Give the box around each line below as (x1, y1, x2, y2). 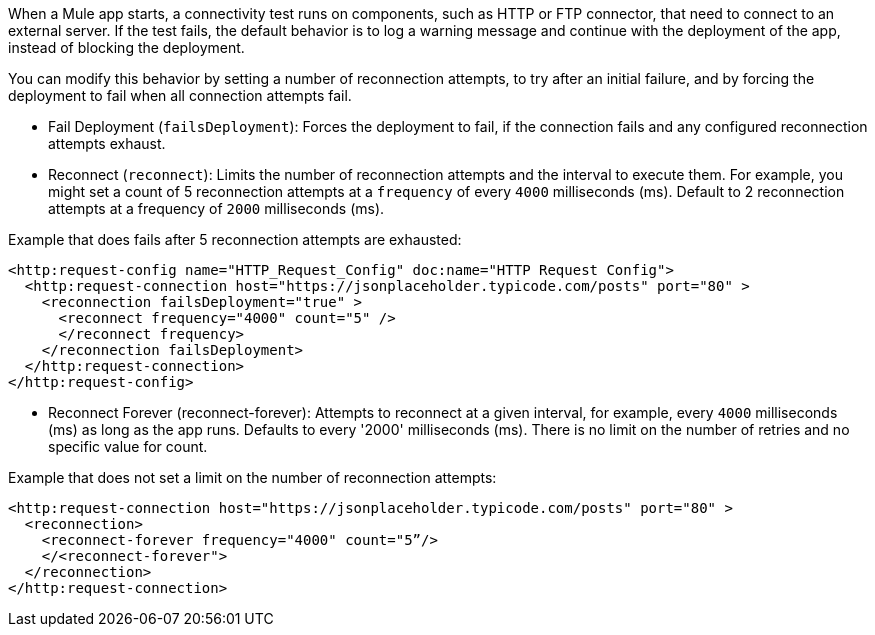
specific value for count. (48, 438, 208, 455)
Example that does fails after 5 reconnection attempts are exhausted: (8, 231, 462, 248)
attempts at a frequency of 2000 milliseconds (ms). (48, 200, 385, 217)
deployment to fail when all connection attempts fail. (8, 87, 352, 104)
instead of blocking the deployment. (8, 39, 245, 56)
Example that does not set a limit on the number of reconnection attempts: (8, 469, 497, 486)
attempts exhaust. (48, 135, 166, 152)
